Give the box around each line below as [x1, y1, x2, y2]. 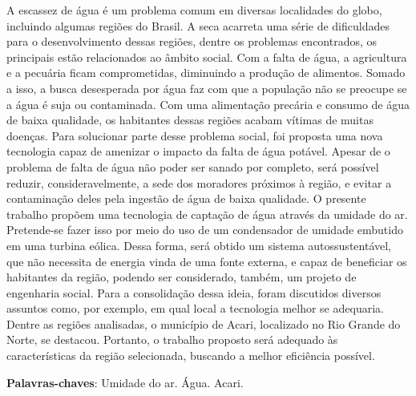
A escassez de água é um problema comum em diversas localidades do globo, [6, 2, 382, 18]
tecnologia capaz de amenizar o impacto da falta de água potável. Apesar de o [6, 143, 390, 160]
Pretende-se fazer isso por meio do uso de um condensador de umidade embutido [6, 221, 403, 238]
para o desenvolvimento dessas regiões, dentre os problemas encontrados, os [6, 33, 378, 50]
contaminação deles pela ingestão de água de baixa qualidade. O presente [6, 190, 366, 207]
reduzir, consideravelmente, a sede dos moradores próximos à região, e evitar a [6, 174, 392, 191]
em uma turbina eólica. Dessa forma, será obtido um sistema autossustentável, [6, 236, 391, 253]
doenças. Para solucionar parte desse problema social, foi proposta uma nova [6, 127, 383, 143]
